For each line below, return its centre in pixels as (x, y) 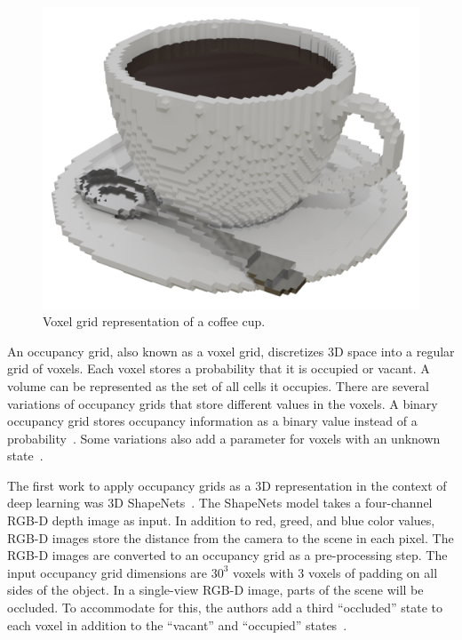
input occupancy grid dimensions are (108, 572)
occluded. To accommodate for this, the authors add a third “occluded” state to (225, 608)
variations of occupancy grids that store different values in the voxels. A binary (223, 403)
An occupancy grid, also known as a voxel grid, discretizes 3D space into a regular (231, 351)
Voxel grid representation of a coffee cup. (154, 321)
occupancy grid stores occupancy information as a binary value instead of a (212, 421)
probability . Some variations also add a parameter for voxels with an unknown (224, 438)
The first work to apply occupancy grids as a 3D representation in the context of (227, 485)
